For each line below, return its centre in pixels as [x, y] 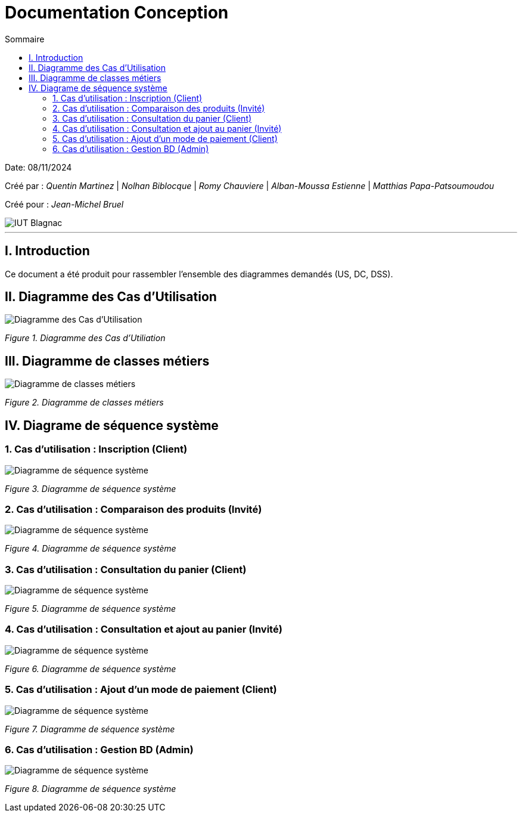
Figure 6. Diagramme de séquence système [91, 669]
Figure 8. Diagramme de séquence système [91, 789]
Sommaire [25, 39]
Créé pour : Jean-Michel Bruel [64, 204]
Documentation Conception [117, 13]
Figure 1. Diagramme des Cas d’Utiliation [85, 338]
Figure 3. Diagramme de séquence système [91, 488]
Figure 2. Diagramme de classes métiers [84, 403]
